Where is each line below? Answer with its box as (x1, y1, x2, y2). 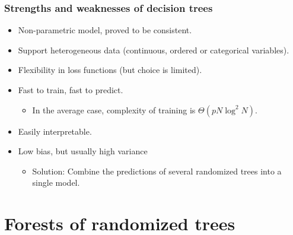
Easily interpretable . (18, 125, 92, 137)
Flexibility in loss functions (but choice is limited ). (18, 63, 202, 76)
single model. (32, 176, 80, 189)
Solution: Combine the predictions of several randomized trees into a (32, 164, 282, 177)
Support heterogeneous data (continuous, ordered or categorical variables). (18, 43, 289, 56)
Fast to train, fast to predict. (18, 84, 123, 96)
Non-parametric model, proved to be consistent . (18, 24, 192, 36)
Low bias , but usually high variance (18, 145, 148, 157)
